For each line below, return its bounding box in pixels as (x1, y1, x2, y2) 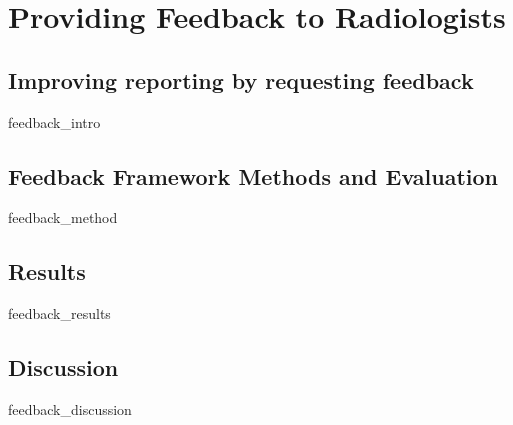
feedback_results (8, 303, 111, 324)
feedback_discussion (8, 398, 132, 419)
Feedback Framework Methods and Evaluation (8, 160, 499, 191)
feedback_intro (8, 111, 101, 132)
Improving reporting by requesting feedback (8, 64, 474, 95)
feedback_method (8, 207, 118, 228)
